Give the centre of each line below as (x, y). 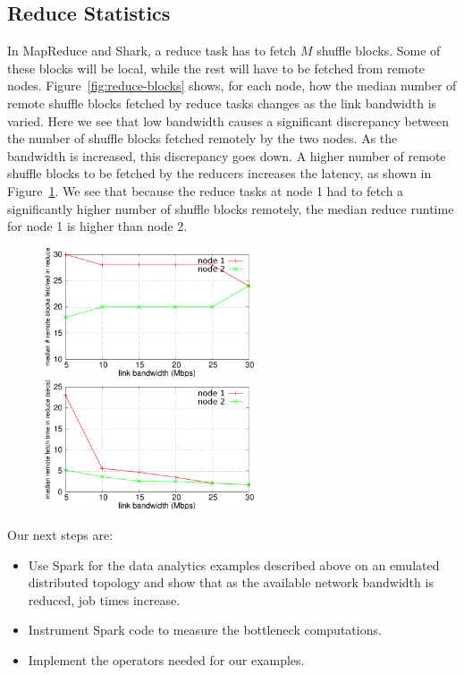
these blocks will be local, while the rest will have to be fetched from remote (216, 68)
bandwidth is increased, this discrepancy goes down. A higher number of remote (227, 155)
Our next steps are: (60, 534)
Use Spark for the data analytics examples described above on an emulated (234, 564)
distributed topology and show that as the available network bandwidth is (231, 582)
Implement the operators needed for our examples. (166, 659)
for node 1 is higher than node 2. (97, 226)
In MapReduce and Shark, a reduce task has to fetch (152, 51)
